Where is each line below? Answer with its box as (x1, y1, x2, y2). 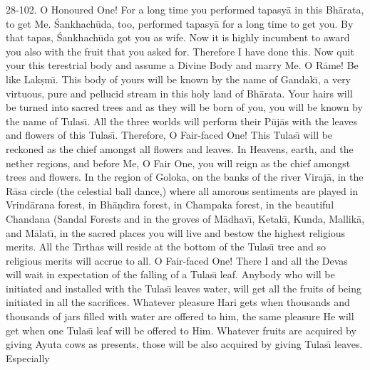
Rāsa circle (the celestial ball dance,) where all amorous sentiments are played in (6, 183, 359, 198)
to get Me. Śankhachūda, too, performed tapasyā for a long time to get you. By (6, 16, 354, 31)
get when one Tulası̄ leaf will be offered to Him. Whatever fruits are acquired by (6, 322, 356, 337)
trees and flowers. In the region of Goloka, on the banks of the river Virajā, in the (6, 169, 364, 184)
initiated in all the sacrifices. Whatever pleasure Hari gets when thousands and (6, 295, 350, 310)
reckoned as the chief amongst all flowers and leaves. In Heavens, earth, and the (6, 141, 354, 156)
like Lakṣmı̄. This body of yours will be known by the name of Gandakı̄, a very (6, 71, 351, 86)
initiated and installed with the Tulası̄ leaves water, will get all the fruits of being (6, 280, 361, 295)
